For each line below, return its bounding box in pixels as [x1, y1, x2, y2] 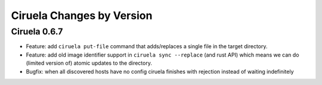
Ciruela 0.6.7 [11, 26, 63, 37]
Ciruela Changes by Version [11, 9, 153, 22]
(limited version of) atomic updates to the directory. [26, 59, 152, 67]
